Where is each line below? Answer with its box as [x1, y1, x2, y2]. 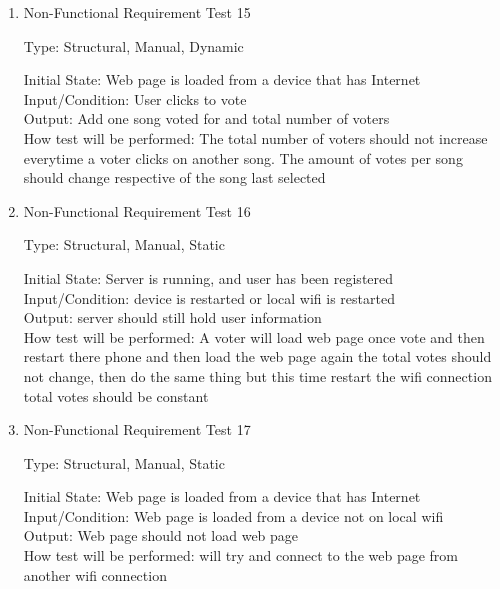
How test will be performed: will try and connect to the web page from [23, 545, 459, 566]
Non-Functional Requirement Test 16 [23, 200, 251, 221]
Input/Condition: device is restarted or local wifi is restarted [23, 287, 395, 308]
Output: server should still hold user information [23, 307, 322, 328]
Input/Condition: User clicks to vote [23, 88, 247, 109]
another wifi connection [23, 564, 167, 585]
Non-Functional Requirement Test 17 [23, 419, 251, 440]
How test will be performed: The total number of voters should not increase [23, 127, 488, 148]
